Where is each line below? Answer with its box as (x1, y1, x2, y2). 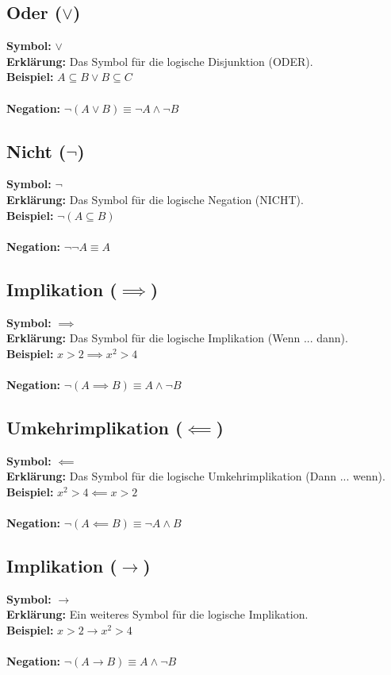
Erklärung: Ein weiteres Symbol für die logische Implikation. (6, 606, 309, 623)
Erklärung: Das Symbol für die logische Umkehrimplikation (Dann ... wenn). (6, 468, 385, 484)
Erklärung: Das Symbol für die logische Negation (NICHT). (6, 191, 304, 207)
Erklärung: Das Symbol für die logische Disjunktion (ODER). (6, 52, 313, 69)
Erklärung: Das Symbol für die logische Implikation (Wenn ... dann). (6, 330, 348, 346)
